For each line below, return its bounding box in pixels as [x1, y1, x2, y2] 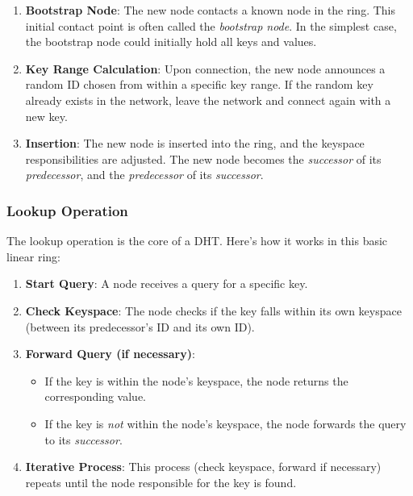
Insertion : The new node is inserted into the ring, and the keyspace [25, 135, 365, 152]
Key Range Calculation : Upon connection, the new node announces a [25, 60, 386, 77]
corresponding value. [44, 388, 146, 405]
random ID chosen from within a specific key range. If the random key [25, 76, 373, 93]
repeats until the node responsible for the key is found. [25, 473, 297, 490]
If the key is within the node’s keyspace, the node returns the [44, 372, 348, 389]
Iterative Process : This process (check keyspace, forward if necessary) [25, 458, 382, 475]
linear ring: [6, 248, 60, 265]
